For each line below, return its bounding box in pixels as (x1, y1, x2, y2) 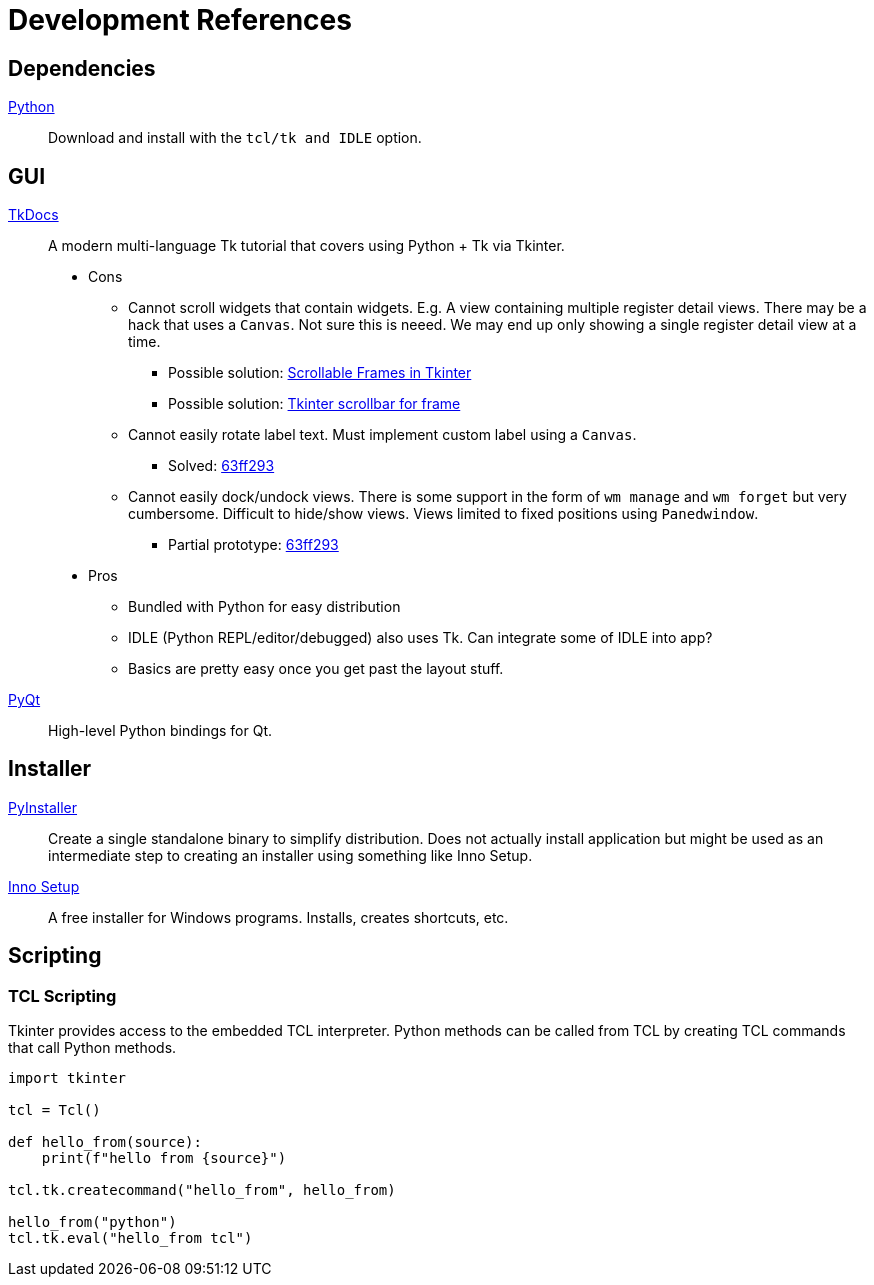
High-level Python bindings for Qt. (48, 722, 273, 740)
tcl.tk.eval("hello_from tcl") (8, 1230, 253, 1247)
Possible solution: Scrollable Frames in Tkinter (168, 364, 472, 382)
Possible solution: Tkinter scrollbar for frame (168, 395, 461, 413)
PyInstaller (8, 798, 78, 816)
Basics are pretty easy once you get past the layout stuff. (128, 660, 504, 678)
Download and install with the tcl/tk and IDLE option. (48, 129, 422, 147)
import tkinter (8, 1070, 127, 1087)
